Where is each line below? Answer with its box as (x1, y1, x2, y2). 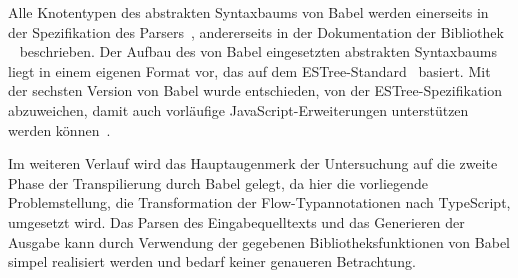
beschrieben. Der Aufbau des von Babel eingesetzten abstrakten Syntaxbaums (19, 41, 497, 62)
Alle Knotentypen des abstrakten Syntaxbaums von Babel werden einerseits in (8, 2, 489, 22)
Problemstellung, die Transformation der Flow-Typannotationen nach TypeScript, (8, 192, 511, 213)
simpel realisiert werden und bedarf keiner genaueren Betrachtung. (8, 251, 416, 272)
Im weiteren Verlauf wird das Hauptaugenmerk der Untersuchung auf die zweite (8, 153, 498, 174)
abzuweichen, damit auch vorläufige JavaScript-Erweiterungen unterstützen (8, 99, 469, 120)
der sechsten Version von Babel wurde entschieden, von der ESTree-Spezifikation (8, 80, 503, 101)
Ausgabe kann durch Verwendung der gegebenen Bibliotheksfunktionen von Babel (8, 231, 510, 252)
